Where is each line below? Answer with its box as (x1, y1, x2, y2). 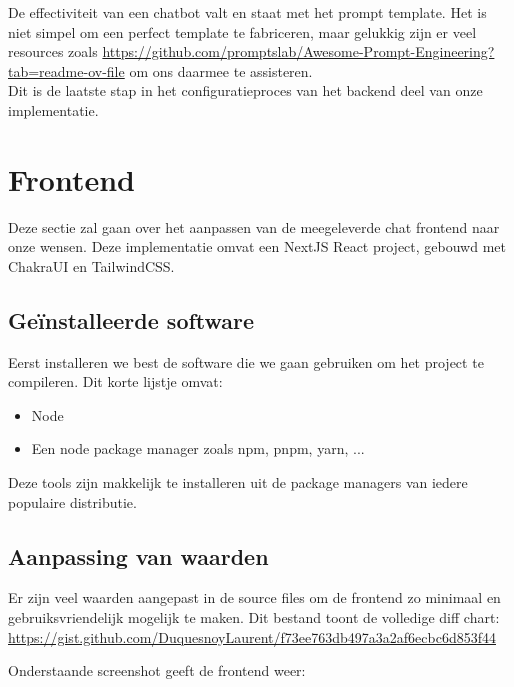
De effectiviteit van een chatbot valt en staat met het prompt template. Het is (8, 2, 487, 22)
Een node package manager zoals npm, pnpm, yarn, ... (31, 438, 365, 459)
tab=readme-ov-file (8, 60, 125, 81)
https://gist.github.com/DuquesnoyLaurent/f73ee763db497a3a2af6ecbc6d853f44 (8, 626, 496, 647)
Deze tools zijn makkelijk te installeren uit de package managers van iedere (8, 472, 468, 493)
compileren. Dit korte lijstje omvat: (8, 371, 223, 392)
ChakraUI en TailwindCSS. (8, 255, 175, 276)
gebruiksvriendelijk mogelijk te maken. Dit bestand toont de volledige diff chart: (8, 607, 500, 628)
